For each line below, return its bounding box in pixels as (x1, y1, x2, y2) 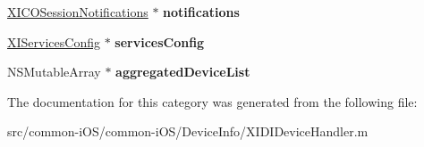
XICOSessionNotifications (7, 3, 148, 20)
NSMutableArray (7, 62, 101, 81)
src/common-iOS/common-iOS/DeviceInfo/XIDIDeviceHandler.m (7, 122, 369, 141)
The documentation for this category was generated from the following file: (7, 92, 418, 110)
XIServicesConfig (7, 32, 100, 51)
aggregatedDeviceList (115, 62, 250, 81)
